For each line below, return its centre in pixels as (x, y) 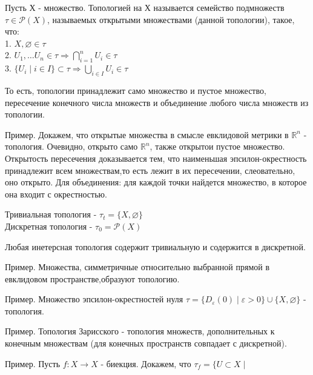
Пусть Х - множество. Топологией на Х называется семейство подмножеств (145, 7)
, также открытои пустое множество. (217, 146)
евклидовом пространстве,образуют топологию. (92, 278)
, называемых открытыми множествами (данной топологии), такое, (171, 19)
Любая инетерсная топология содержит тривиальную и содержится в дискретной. (155, 246)
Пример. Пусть (33, 363)
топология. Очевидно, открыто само (71, 146)
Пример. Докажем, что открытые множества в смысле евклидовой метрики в (147, 134)
